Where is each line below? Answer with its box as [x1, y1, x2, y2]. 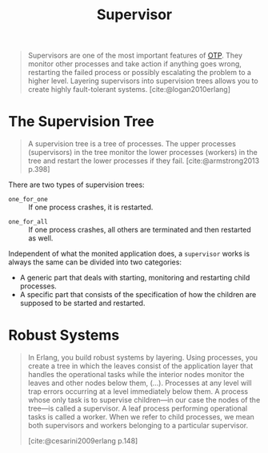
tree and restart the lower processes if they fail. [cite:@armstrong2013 [27, 156, 260, 165]
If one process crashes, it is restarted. [28, 202, 154, 213]
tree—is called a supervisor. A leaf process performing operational [27, 403, 248, 413]
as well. [28, 233, 54, 243]
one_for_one [8, 196, 48, 204]
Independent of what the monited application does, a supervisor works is [8, 249, 250, 259]
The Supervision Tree [8, 113, 154, 131]
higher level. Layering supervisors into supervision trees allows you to [27, 76, 258, 85]
